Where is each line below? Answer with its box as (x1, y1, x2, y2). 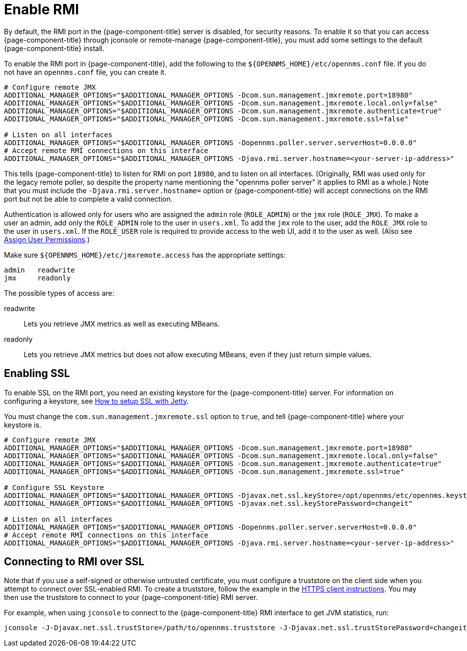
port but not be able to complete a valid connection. (4, 194, 173, 203)
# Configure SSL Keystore (4, 483, 104, 491)
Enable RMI (4, 1, 79, 18)
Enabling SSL (4, 367, 70, 380)
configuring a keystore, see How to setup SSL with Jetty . (4, 396, 189, 405)
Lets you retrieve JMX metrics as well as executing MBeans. (24, 319, 220, 328)
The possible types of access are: (4, 288, 114, 297)
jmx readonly (4, 273, 71, 282)
